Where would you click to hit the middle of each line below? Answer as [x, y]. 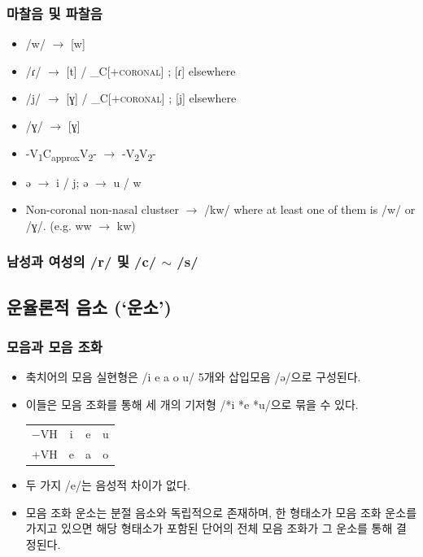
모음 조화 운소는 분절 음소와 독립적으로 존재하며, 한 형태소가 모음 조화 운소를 [221, 512]
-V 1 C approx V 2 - [61, 154]
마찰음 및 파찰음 [55, 13]
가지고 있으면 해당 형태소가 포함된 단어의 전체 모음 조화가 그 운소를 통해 [209, 528]
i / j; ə [72, 182]
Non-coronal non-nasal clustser [102, 209]
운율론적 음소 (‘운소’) [89, 306]
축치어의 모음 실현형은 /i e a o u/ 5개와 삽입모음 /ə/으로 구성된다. [193, 377]
